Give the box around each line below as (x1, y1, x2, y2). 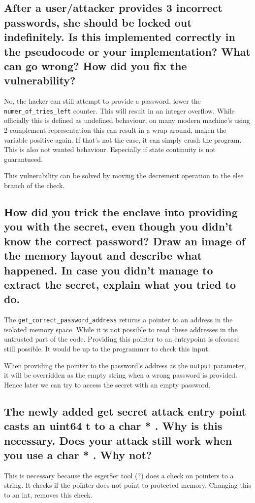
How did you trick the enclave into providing (4, 204, 238, 219)
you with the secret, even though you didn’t (4, 219, 233, 234)
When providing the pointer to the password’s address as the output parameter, (4, 360, 246, 370)
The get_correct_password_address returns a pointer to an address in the (4, 314, 233, 325)
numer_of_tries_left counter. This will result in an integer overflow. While (4, 105, 235, 116)
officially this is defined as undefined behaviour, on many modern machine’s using (4, 115, 250, 125)
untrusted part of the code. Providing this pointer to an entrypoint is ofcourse (4, 334, 240, 344)
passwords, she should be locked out (4, 14, 192, 30)
